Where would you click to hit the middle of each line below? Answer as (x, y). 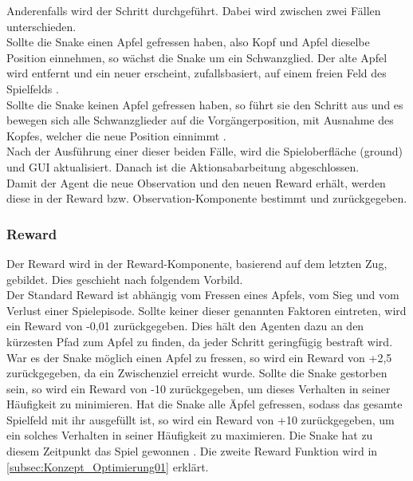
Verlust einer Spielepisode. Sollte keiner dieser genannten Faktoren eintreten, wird (206, 310)
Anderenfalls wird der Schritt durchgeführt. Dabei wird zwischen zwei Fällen (194, 10)
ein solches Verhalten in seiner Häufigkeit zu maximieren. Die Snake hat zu (190, 435)
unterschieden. (41, 26)
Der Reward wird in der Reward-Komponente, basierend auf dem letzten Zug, (197, 263)
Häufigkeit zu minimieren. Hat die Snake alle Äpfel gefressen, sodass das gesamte (205, 404)
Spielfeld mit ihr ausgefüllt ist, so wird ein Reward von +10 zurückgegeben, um (201, 419)
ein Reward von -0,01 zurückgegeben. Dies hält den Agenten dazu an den (185, 326)
